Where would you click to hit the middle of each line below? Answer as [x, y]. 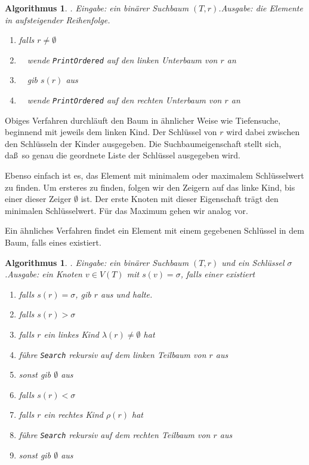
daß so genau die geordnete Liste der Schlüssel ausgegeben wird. [123, 155]
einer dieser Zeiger [38, 199]
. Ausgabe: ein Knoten [44, 274]
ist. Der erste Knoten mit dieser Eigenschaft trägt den [180, 199]
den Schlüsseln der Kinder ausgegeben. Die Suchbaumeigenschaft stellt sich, [143, 143]
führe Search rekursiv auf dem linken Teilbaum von [112, 354]
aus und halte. [127, 294]
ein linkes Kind [71, 334]
